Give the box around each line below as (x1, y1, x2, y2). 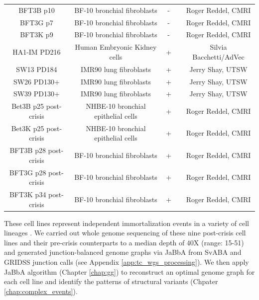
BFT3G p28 (9, 167, 46, 177)
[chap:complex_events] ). (4, 286, 78, 296)
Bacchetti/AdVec (192, 51, 245, 62)
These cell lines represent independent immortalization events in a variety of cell (4, 218, 249, 228)
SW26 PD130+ (13, 76, 60, 86)
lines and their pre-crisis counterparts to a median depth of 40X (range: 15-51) (4, 237, 244, 247)
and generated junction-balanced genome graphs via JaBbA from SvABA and (4, 247, 242, 257)
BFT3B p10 (18, 4, 55, 15)
